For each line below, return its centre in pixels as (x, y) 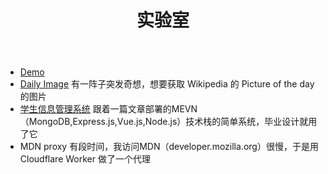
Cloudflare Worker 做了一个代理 (85, 159)
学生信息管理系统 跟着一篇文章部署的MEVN (108, 109)
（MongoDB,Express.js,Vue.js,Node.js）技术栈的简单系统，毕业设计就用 (168, 122)
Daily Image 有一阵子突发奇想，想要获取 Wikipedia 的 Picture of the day (167, 84)
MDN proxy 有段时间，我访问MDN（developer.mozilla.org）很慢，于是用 (169, 147)
